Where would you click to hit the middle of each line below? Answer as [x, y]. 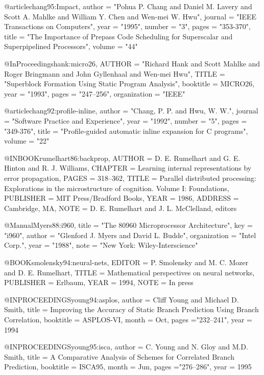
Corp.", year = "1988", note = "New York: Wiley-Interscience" [101, 245]
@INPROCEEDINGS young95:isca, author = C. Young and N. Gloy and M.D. [126, 347]
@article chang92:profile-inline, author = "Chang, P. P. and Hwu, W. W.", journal [131, 111]
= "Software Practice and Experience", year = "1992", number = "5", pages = [126, 120]
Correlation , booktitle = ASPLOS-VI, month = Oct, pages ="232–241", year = [128, 320]
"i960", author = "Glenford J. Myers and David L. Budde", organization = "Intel [130, 235]
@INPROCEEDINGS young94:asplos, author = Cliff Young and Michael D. [122, 299]
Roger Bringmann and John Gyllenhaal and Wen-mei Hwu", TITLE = [115, 73]
